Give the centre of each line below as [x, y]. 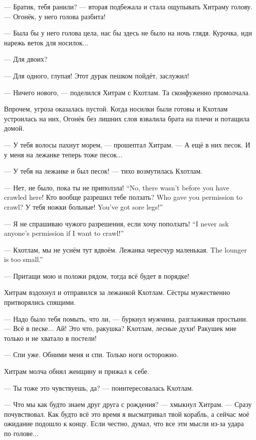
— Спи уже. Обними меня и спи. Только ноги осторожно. [91, 354]
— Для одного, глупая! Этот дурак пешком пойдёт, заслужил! [97, 75]
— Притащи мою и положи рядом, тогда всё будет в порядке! [97, 275]
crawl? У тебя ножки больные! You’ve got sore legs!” [84, 206]
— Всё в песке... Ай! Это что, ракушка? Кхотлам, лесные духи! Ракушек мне [120, 328]
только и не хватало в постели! [50, 338]
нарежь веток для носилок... [46, 42]
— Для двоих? [26, 59]
